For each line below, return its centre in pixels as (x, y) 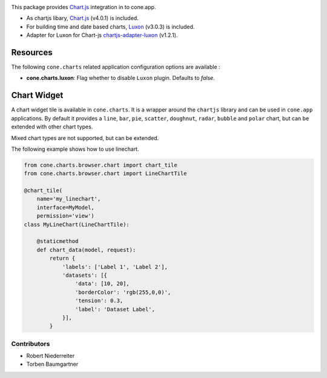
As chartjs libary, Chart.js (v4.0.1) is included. (82, 18)
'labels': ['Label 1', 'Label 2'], (115, 267)
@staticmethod (58, 241)
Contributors (31, 343)
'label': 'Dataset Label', (115, 309)
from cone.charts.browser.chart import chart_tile (101, 165)
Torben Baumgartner (52, 364)
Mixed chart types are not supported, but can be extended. (85, 138)
